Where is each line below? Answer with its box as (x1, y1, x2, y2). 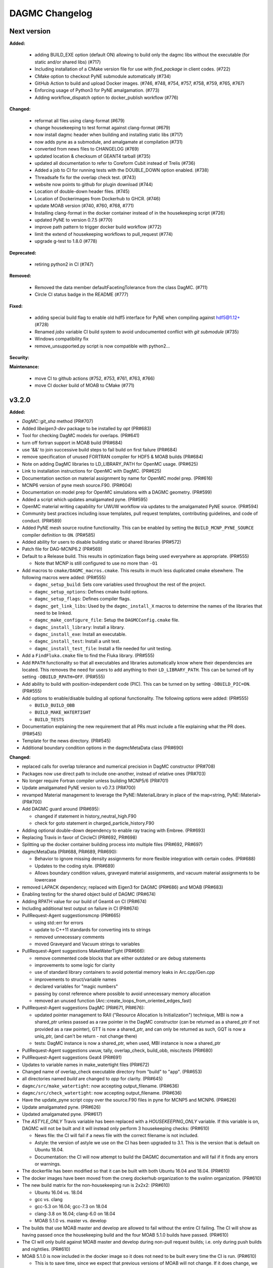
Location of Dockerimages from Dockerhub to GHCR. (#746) (34, 195, 161, 201)
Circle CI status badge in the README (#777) (34, 292, 129, 298)
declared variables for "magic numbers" (34, 983, 118, 990)
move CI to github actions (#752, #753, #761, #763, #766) (34, 375, 155, 381)
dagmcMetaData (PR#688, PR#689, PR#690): (22, 849, 118, 855)
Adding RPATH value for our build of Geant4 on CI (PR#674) (22, 898, 147, 904)
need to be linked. (34, 610, 72, 616)
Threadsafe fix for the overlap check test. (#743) (34, 174, 136, 180)
